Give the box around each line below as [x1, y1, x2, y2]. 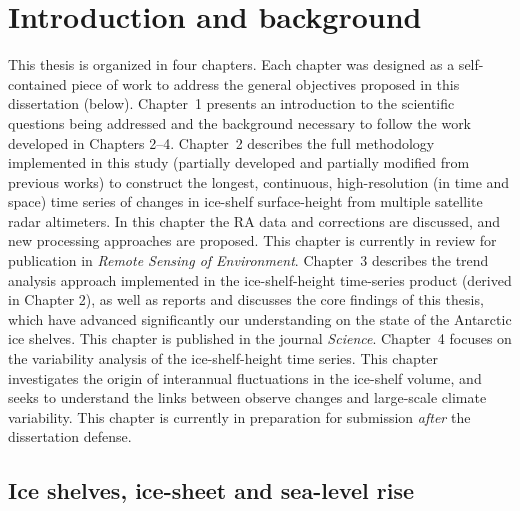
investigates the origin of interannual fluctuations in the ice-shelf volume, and [8, 367, 482, 388]
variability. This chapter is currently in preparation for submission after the [8, 406, 471, 427]
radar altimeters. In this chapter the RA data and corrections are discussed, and [8, 210, 501, 231]
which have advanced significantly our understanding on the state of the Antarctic [8, 308, 512, 329]
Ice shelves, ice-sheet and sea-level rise [8, 475, 415, 506]
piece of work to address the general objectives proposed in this [71, 73, 460, 94]
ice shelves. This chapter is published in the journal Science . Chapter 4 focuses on [8, 328, 512, 349]
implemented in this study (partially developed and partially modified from [8, 152, 470, 173]
